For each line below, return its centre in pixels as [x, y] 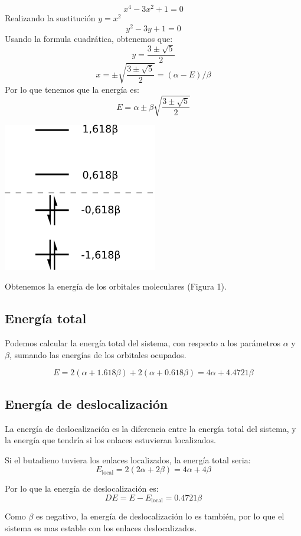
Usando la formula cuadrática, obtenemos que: [89, 38]
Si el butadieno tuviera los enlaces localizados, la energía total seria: [128, 459]
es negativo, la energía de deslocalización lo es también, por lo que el [160, 516]
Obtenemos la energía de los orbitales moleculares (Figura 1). [116, 286]
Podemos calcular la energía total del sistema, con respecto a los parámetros [143, 343]
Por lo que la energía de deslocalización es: [82, 488]
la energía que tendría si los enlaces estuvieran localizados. [110, 440]
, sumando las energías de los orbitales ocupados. [98, 354]
